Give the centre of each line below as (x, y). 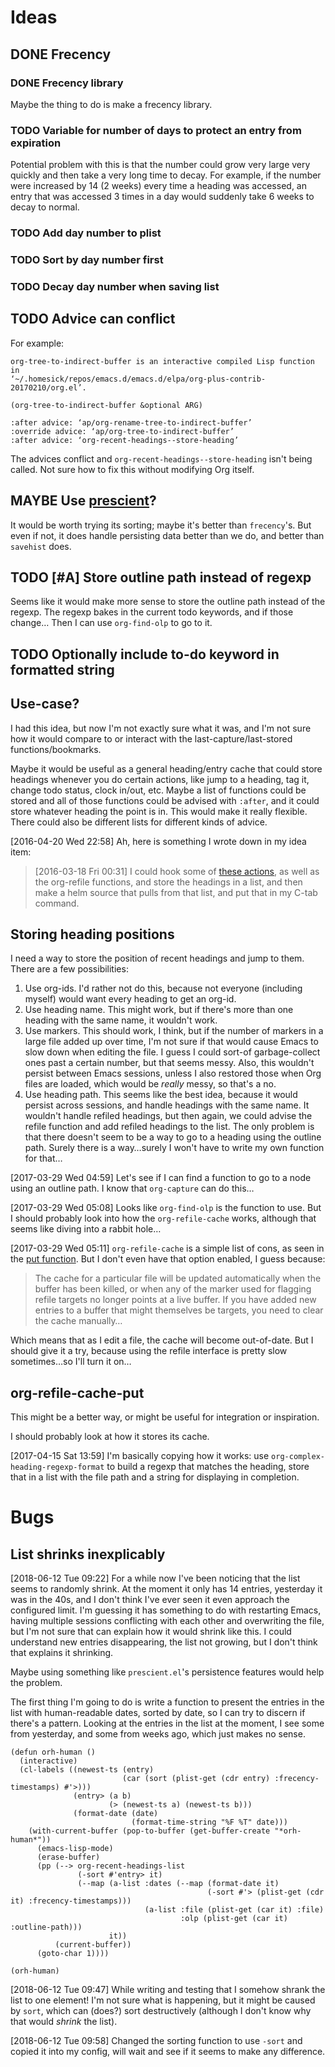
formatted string (62, 669)
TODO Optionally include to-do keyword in (145, 654)
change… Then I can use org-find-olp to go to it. (111, 623)
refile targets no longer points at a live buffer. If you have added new (175, 1300)
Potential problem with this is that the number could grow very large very (160, 165)
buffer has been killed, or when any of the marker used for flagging (173, 1289)
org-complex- (298, 1457)
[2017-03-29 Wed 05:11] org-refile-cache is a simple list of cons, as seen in (167, 1248)
